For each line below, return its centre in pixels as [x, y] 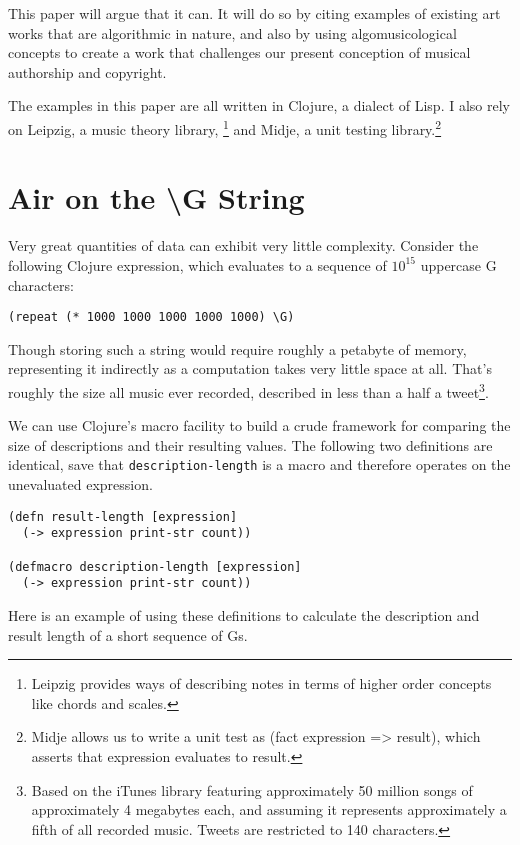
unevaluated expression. [80, 484]
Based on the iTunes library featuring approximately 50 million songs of [252, 789]
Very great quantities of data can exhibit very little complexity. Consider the [243, 245]
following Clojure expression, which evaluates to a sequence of [197, 264]
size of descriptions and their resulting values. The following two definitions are [250, 444]
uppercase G [458, 264]
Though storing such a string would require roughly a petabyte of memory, [237, 348]
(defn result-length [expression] [123, 516]
